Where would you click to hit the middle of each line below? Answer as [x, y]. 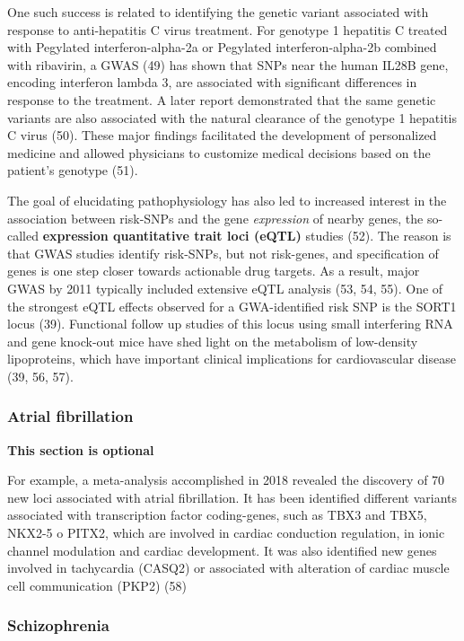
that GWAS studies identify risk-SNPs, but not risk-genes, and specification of [223, 253]
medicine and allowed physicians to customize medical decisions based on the [219, 152]
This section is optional [81, 449]
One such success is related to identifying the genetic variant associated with [218, 12]
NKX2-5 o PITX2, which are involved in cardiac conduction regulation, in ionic [226, 533]
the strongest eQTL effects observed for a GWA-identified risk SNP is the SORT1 [232, 306]
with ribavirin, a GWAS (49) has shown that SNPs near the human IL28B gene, [228, 64]
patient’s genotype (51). [73, 170]
